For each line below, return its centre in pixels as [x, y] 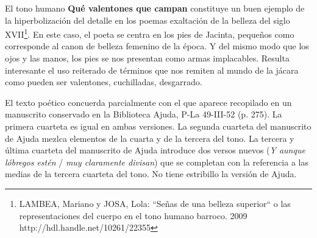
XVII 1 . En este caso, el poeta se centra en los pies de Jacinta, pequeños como [150, 33]
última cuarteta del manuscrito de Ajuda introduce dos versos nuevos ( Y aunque [155, 150]
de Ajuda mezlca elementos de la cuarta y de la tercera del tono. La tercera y [150, 138]
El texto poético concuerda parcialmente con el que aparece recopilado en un [148, 102]
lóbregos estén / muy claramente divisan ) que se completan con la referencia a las [157, 162]
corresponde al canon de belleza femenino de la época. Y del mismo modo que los [157, 46]
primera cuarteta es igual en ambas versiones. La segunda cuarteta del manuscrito [158, 126]
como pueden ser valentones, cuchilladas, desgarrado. [104, 82]
